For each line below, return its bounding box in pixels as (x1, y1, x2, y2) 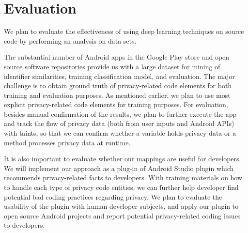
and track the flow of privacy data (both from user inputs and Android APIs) (4, 118, 234, 128)
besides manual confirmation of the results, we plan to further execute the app (4, 109, 237, 119)
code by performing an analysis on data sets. (4, 35, 137, 46)
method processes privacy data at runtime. (4, 137, 131, 147)
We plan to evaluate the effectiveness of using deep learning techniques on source (4, 26, 244, 36)
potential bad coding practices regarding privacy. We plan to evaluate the (4, 191, 222, 202)
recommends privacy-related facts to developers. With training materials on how (4, 172, 243, 183)
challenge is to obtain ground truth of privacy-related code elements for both (4, 80, 232, 91)
